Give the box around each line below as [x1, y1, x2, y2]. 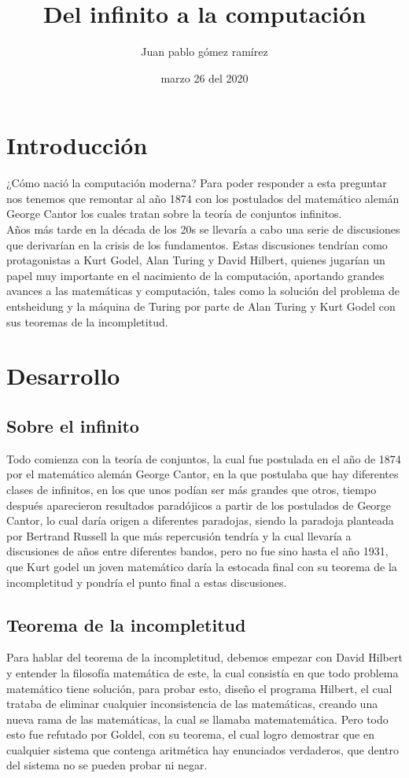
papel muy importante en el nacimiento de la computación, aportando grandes [6, 267, 385, 283]
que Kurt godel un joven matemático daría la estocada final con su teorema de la [6, 558, 397, 574]
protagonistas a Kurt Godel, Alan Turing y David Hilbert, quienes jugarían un [6, 252, 385, 268]
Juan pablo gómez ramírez [141, 43, 268, 60]
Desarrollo [6, 360, 120, 392]
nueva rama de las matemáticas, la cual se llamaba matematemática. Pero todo [6, 710, 389, 727]
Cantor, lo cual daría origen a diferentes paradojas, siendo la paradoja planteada [6, 512, 394, 529]
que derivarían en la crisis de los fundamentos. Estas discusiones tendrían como [6, 236, 388, 253]
